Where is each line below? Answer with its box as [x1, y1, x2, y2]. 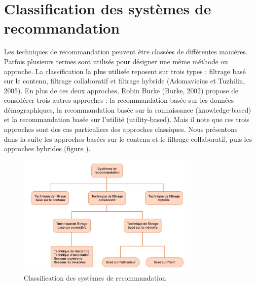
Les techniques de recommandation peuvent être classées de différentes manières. [4, 46, 248, 57]
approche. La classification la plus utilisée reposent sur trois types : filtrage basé [4, 66, 246, 76]
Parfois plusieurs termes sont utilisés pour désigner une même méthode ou [4, 56, 228, 66]
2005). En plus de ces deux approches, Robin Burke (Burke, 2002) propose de [4, 85, 238, 95]
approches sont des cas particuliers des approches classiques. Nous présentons [4, 124, 238, 134]
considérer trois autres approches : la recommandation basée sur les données [4, 95, 234, 105]
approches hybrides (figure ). [4, 143, 91, 154]
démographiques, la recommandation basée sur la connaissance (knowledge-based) [4, 104, 252, 115]
